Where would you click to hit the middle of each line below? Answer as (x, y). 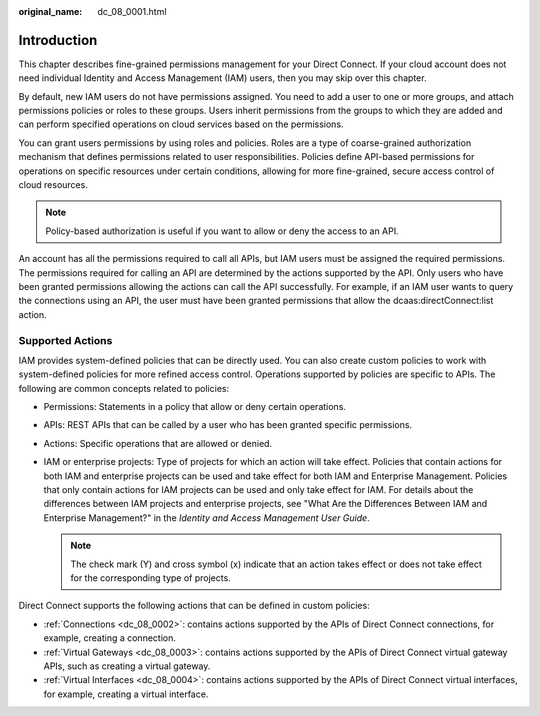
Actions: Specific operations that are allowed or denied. (158, 443)
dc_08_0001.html (132, 11)
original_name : (50, 11)
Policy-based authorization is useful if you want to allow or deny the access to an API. (222, 231)
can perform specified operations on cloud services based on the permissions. (181, 124)
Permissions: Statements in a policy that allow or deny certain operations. (195, 407)
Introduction (58, 40)
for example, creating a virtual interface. (126, 694)
